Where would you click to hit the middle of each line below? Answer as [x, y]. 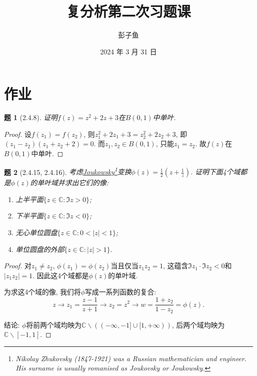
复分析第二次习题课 [128, 11]
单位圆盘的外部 [40, 249]
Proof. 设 [18, 134]
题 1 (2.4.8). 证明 [31, 117]
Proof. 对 [18, 266]
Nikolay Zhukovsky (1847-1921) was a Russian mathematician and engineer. [131, 358]
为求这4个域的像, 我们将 [43, 292]
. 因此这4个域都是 [61, 275]
